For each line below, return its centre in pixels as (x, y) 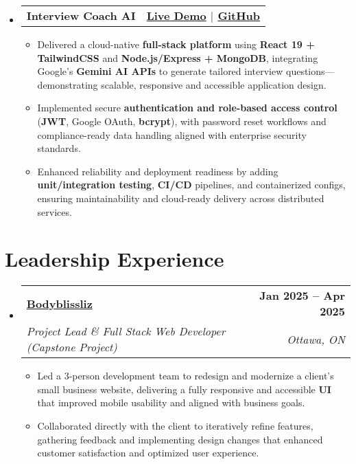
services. (55, 211)
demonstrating (68, 84)
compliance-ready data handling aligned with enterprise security (172, 134)
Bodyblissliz (59, 303)
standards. (59, 148)
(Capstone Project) (72, 347)
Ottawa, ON (316, 339)
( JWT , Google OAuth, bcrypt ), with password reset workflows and (182, 121)
